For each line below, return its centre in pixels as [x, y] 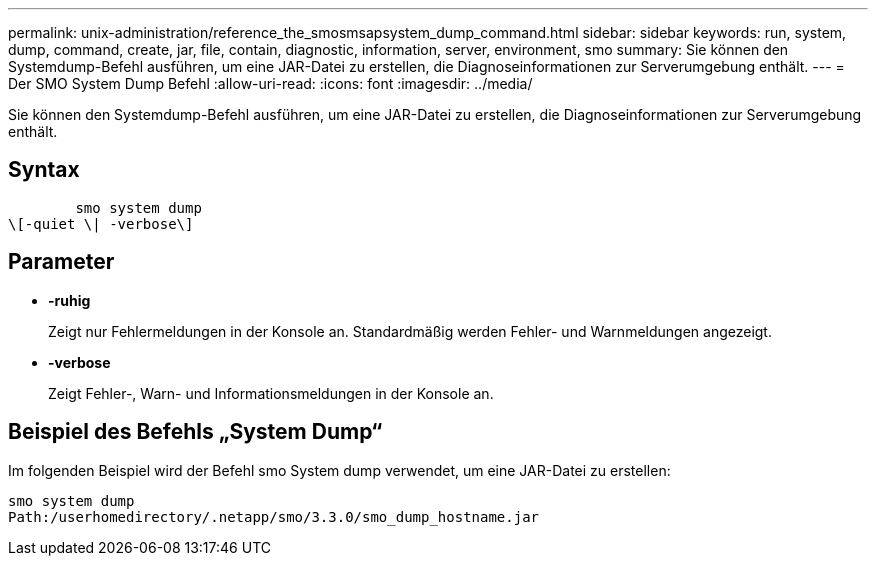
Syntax [44, 170]
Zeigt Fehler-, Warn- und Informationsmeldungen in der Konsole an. [271, 393]
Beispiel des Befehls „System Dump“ [195, 432]
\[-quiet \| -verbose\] [101, 223]
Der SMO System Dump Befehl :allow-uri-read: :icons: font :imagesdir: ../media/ [270, 83]
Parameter [61, 262]
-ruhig [69, 300]
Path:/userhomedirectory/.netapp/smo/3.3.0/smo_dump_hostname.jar [274, 516]
